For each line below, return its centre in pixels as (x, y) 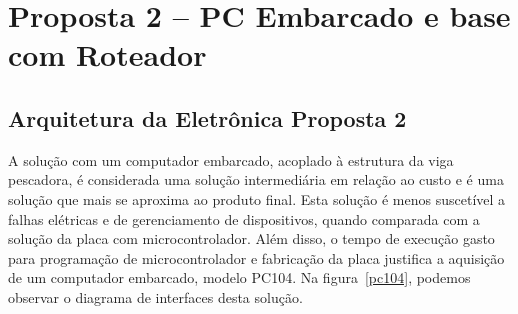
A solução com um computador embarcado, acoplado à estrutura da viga (231, 159)
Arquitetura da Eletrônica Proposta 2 (207, 117)
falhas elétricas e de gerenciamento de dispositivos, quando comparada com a (244, 218)
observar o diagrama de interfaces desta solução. (155, 296)
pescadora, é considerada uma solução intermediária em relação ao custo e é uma (256, 179)
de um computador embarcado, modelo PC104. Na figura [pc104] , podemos (239, 277)
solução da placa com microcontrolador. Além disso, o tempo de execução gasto (251, 238)
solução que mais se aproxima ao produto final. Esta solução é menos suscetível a (257, 198)
